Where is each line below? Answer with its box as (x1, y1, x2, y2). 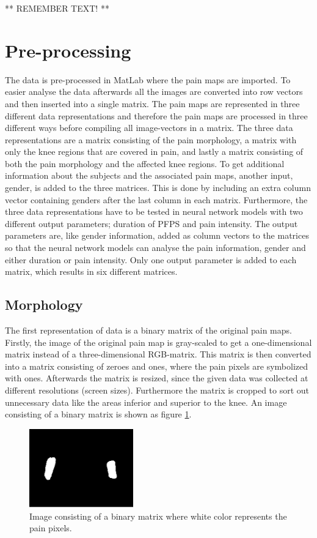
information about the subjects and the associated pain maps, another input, (5, 169, 293, 182)
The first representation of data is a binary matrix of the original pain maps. (5, 324, 292, 337)
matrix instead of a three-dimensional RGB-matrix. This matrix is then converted (5, 348, 312, 361)
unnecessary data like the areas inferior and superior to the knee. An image (5, 395, 287, 408)
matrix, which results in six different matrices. (5, 265, 178, 278)
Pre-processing (5, 37, 131, 62)
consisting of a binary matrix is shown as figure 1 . (5, 408, 192, 420)
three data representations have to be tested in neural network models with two (5, 205, 303, 218)
